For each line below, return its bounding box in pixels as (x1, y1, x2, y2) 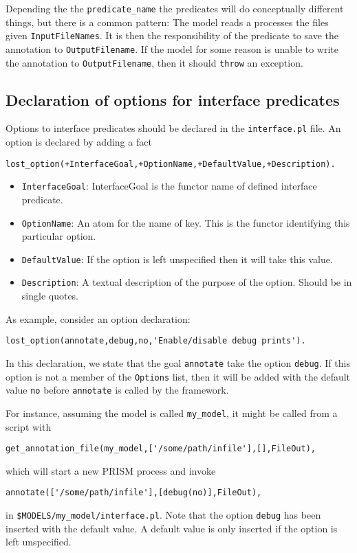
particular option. (21, 229, 96, 243)
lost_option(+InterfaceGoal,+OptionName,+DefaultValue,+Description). (6, 159, 336, 169)
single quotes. (21, 289, 79, 303)
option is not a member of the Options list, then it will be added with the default (6, 369, 351, 383)
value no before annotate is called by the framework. (6, 383, 229, 397)
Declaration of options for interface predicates (6, 89, 340, 110)
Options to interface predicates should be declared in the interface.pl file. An (6, 121, 341, 135)
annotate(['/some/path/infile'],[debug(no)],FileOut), (6, 488, 262, 498)
